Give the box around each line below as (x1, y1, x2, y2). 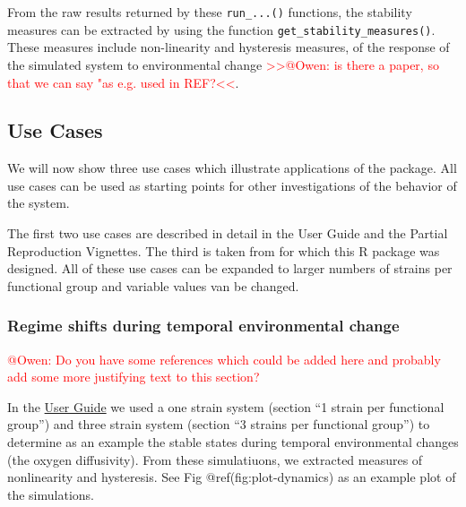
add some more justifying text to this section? (7, 367, 260, 386)
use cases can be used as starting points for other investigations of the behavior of (7, 176, 457, 194)
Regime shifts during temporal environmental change (7, 314, 400, 337)
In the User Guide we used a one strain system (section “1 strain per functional (7, 397, 444, 416)
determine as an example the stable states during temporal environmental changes (7, 433, 459, 451)
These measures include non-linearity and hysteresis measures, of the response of (7, 38, 450, 56)
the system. (7, 193, 70, 212)
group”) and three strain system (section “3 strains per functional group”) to (7, 415, 430, 434)
